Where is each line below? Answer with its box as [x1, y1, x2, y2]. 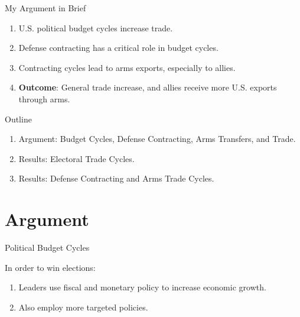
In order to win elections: [5, 261, 96, 273]
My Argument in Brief [5, 2, 86, 14]
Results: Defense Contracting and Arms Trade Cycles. [18, 172, 214, 185]
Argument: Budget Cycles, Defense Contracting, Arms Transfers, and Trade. [18, 132, 296, 145]
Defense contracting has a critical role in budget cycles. [18, 41, 219, 54]
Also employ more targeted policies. [18, 300, 148, 313]
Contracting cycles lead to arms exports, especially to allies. [18, 61, 236, 73]
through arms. [18, 92, 70, 105]
